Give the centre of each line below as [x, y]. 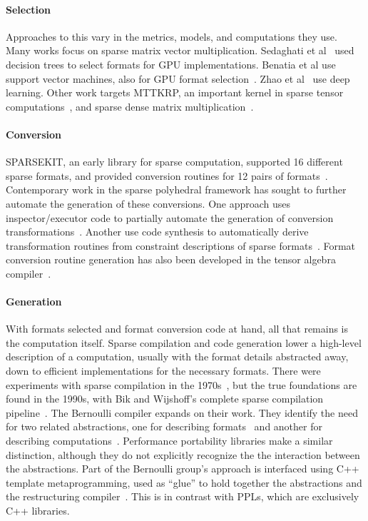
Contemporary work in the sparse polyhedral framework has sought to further [176, 189]
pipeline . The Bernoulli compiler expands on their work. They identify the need [182, 412]
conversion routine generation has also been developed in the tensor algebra [171, 259]
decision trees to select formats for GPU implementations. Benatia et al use [171, 64]
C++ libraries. [38, 511]
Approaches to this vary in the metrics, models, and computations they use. [172, 36]
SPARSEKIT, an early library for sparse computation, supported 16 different [174, 162]
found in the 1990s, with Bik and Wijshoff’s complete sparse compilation [165, 399]
